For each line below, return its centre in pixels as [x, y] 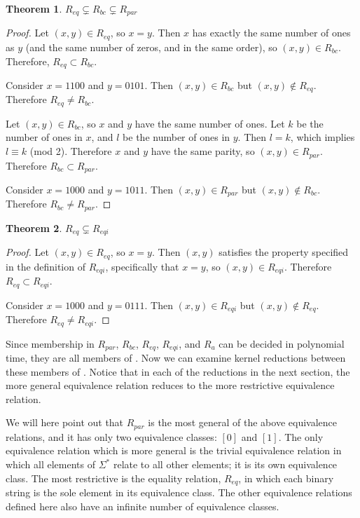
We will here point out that [65, 422]
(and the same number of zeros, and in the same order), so [151, 47]
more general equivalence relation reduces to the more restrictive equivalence [170, 385]
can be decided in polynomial [282, 343]
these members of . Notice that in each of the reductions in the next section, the [178, 371]
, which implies [323, 137]
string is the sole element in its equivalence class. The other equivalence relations [179, 492]
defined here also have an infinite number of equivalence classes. [143, 506]
